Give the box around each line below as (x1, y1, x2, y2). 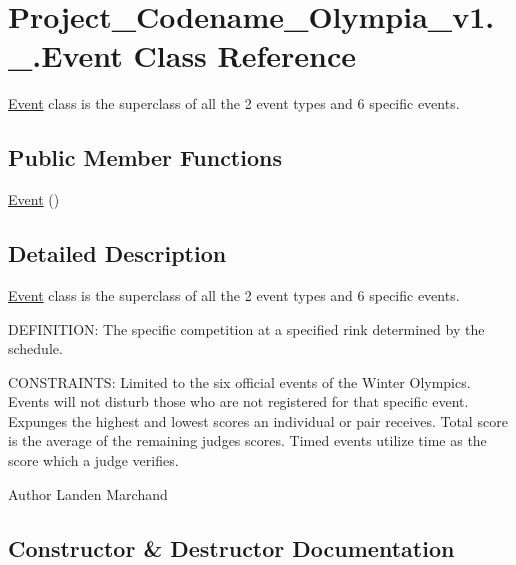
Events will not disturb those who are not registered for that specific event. (8, 391, 469, 412)
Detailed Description (8, 238, 227, 269)
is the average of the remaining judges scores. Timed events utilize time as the (8, 430, 487, 451)
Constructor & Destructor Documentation (8, 532, 455, 563)
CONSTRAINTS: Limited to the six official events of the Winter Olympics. (8, 371, 471, 392)
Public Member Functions (8, 142, 282, 173)
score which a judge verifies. (8, 450, 179, 471)
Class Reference (133, 35, 357, 76)
